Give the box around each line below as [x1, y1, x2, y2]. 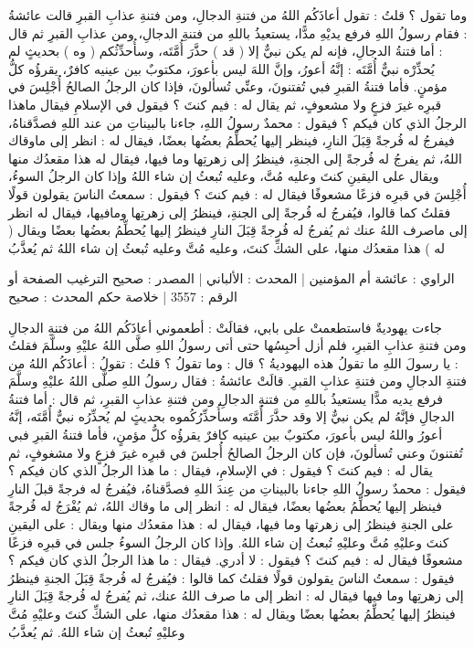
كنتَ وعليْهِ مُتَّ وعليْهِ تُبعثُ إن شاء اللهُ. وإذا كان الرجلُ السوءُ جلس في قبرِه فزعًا [8, 532, 449, 551]
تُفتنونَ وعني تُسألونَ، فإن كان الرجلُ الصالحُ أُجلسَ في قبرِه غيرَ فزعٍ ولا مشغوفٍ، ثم [8, 442, 463, 462]
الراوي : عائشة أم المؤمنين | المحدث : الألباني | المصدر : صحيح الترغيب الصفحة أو [8, 269, 455, 288]
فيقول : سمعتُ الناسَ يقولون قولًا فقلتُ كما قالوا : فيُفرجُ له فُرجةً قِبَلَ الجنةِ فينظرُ [8, 568, 455, 587]
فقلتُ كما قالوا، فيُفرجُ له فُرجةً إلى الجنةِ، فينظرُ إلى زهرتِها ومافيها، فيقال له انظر [8, 202, 451, 221]
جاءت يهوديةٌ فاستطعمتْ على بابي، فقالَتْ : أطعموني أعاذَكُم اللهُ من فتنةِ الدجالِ [8, 317, 442, 336]
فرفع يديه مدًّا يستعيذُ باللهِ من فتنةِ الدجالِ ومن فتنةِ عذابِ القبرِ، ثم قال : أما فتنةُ [8, 388, 444, 408]
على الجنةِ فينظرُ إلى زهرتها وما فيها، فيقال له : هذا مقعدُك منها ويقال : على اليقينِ [8, 515, 454, 534]
